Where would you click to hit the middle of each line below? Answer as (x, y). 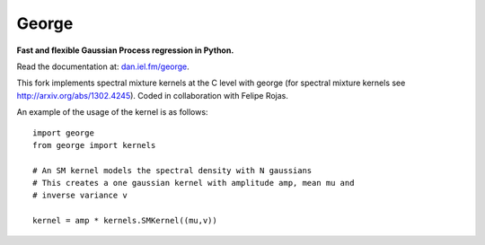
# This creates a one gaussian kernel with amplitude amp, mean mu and (194, 183)
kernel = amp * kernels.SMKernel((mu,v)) (125, 221)
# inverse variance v (80, 196)
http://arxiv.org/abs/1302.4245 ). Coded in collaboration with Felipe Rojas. (153, 95)
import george (63, 133)
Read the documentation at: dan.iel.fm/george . (103, 66)
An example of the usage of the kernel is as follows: (112, 112)
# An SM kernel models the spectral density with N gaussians (172, 170)
